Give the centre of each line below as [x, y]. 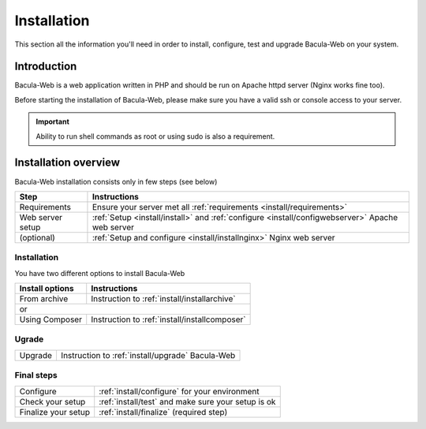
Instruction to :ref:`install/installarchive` [163, 299]
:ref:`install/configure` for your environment [179, 391]
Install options [47, 289]
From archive [44, 299]
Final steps [36, 375]
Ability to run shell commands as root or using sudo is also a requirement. [155, 136]
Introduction [46, 67]
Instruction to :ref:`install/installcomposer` [168, 319]
